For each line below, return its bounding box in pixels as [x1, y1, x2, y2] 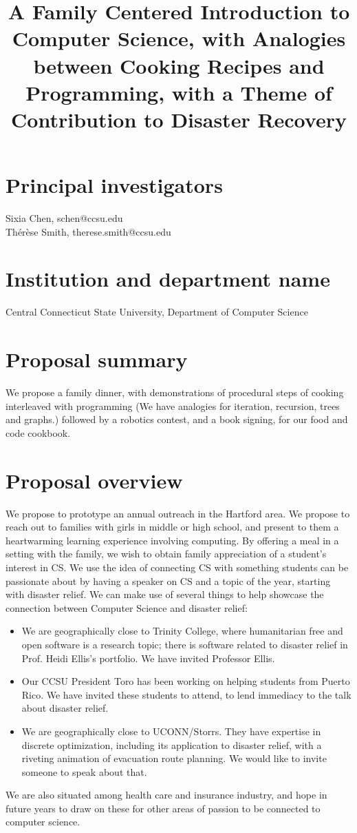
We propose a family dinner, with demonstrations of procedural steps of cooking [6, 385, 344, 400]
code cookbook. [6, 425, 71, 440]
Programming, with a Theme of [25, 78, 332, 106]
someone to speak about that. [21, 764, 147, 779]
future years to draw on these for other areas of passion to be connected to [6, 801, 321, 815]
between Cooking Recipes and [33, 51, 325, 79]
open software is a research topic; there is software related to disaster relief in [21, 637, 348, 651]
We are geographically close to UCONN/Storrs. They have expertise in [21, 723, 321, 738]
